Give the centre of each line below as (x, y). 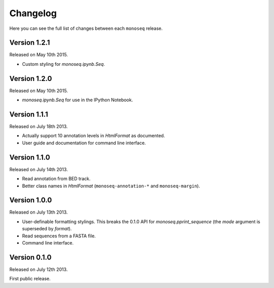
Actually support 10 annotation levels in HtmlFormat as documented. (94, 136)
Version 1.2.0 (31, 78)
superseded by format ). (47, 229)
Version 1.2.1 (30, 43)
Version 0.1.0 (30, 257)
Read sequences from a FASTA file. (59, 236)
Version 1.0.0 (31, 200)
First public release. (30, 279)
